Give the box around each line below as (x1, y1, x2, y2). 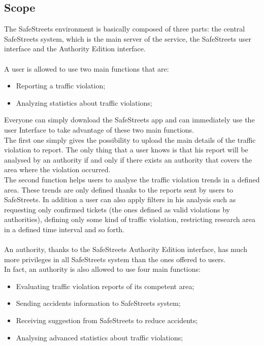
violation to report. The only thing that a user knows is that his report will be (4, 144, 248, 155)
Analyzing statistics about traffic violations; (16, 97, 152, 108)
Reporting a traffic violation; (16, 80, 106, 91)
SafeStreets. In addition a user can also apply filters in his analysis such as (4, 194, 236, 205)
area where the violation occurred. (4, 164, 111, 175)
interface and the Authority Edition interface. (4, 43, 146, 54)
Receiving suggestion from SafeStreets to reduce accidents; (16, 315, 198, 326)
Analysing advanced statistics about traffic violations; (16, 332, 183, 342)
